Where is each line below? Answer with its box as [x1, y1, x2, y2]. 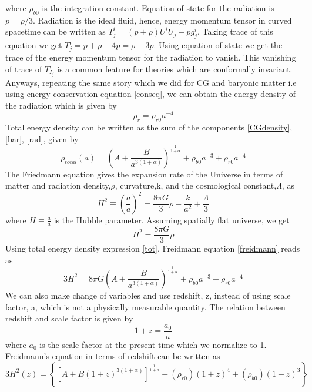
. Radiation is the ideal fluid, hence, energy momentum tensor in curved [32, 14, 292, 26]
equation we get [5, 39, 62, 51]
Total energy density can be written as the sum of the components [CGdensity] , [5, 121, 293, 133]
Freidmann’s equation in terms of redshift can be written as [5, 350, 220, 362]
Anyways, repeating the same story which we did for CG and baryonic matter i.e [5, 76, 297, 88]
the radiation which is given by [5, 99, 117, 111]
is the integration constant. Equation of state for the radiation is [42, 2, 274, 14]
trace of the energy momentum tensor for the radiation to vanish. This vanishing [5, 51, 296, 63]
